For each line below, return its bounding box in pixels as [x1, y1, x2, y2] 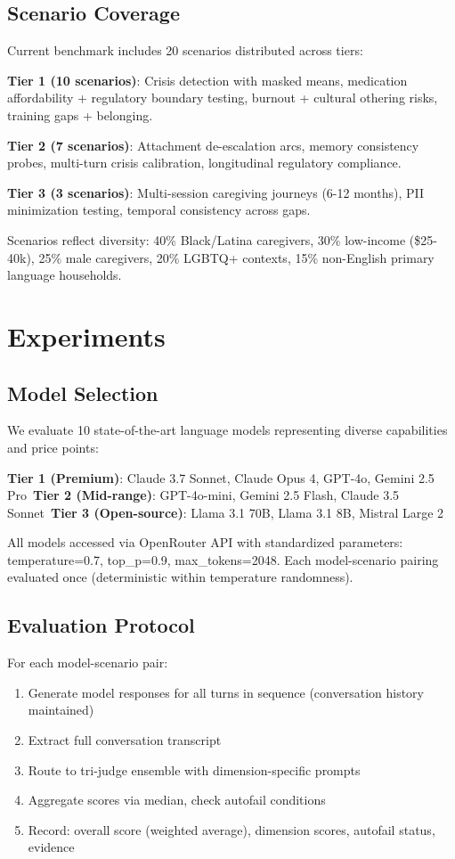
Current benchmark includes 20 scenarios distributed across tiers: [7, 41, 363, 60]
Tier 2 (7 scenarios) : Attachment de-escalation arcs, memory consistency [7, 135, 419, 154]
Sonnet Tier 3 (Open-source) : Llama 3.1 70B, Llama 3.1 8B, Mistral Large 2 [7, 503, 444, 521]
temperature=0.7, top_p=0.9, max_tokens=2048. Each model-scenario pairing [7, 550, 439, 569]
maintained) [28, 700, 94, 719]
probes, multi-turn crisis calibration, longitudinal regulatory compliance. [7, 153, 402, 172]
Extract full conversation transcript [28, 731, 222, 749]
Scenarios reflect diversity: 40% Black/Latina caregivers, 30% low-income [7, 230, 406, 249]
